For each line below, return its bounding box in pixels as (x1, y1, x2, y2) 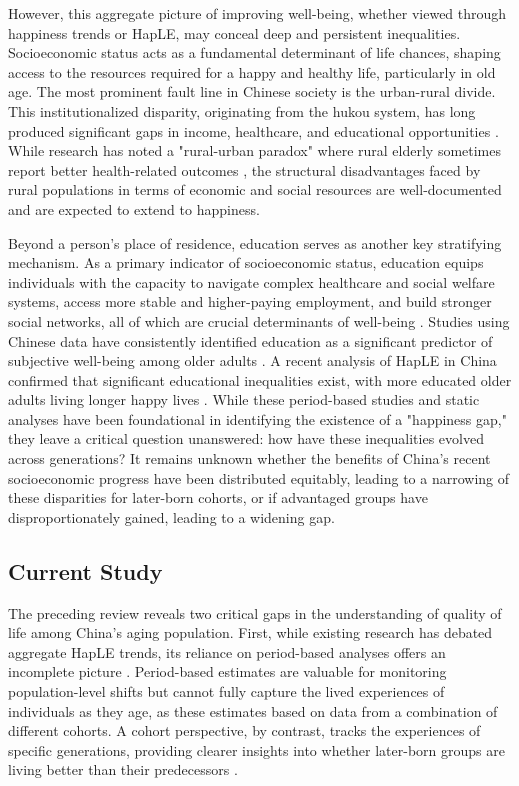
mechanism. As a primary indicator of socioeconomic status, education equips (8, 252, 484, 273)
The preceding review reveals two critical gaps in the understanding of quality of (8, 602, 502, 623)
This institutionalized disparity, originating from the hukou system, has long (8, 100, 476, 121)
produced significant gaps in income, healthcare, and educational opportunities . (8, 120, 499, 141)
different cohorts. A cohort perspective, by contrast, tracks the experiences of (8, 720, 481, 741)
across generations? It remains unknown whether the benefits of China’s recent (8, 448, 491, 469)
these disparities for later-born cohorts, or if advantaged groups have (8, 487, 428, 508)
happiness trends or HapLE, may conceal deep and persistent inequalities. (8, 22, 461, 43)
